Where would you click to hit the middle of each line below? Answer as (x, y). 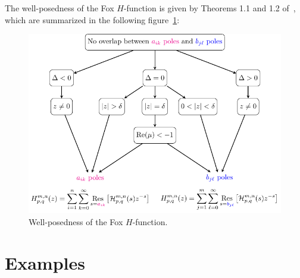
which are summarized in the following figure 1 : (92, 19)
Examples (45, 262)
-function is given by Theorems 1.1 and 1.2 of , (210, 8)
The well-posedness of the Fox (60, 8)
